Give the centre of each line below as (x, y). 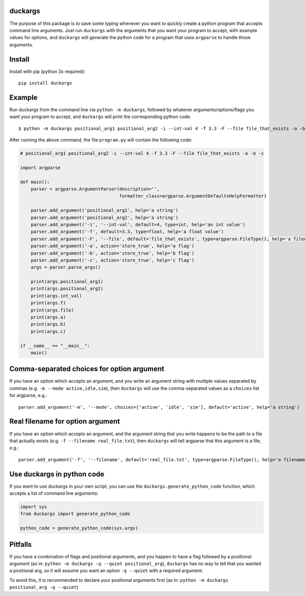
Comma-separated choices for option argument (87, 369)
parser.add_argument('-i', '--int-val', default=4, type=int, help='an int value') (138, 224)
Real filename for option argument (65, 422)
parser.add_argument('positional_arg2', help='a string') (104, 217)
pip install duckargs (45, 83)
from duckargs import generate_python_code (75, 514)
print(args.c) (48, 331)
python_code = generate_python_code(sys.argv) (79, 528)
